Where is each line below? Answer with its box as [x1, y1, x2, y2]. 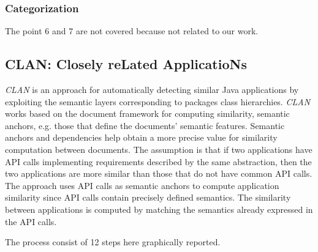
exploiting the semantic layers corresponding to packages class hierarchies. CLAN [5, 95, 311, 108]
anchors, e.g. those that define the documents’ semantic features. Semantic [5, 119, 285, 132]
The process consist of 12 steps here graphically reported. [5, 235, 221, 248]
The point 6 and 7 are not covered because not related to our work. [5, 24, 259, 37]
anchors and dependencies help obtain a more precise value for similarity [5, 131, 278, 144]
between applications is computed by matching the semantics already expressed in [5, 202, 313, 215]
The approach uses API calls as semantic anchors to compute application [5, 179, 279, 191]
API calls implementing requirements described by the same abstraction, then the [5, 155, 312, 168]
